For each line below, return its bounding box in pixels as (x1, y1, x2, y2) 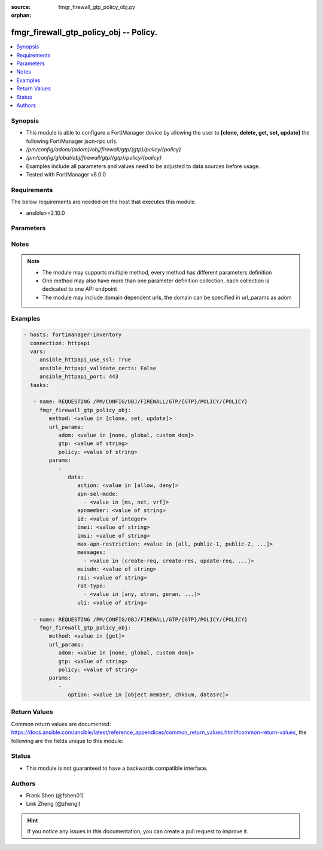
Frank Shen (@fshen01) (26, 791, 84, 799)
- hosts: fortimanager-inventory (23, 331, 122, 338)
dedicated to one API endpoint (42, 285, 117, 293)
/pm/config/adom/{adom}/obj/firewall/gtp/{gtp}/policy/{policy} (26, 145, 182, 153)
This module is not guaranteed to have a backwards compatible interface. (26, 764, 208, 772)
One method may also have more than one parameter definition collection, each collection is (42, 277, 270, 284)
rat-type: (77, 583, 106, 589)
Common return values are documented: (11, 720, 111, 727)
